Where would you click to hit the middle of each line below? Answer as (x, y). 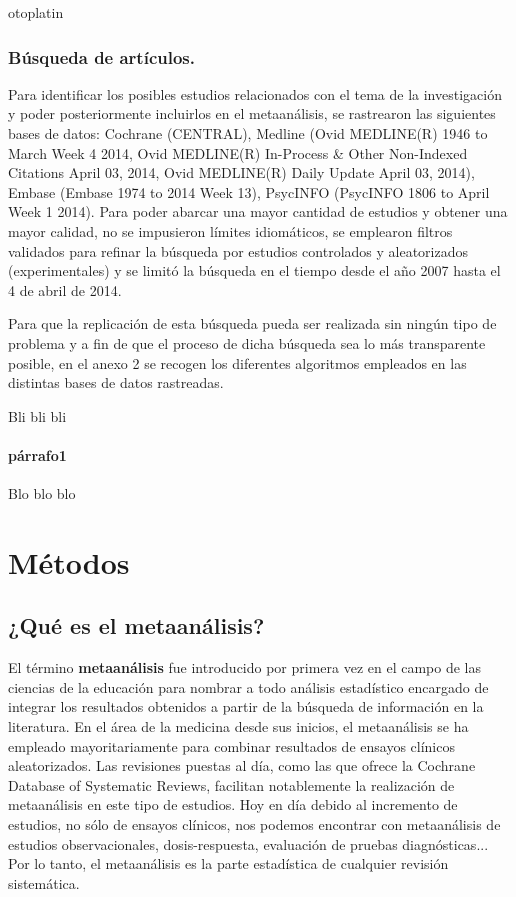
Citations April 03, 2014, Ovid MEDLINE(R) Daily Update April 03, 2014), (241, 172)
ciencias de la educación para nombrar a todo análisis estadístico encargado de (248, 686)
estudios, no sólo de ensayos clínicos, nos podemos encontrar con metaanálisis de (254, 824)
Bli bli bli (37, 415)
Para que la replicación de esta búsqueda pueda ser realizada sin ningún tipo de (252, 323)
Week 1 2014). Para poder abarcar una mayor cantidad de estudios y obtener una (258, 211)
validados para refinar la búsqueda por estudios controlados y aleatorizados (238, 250)
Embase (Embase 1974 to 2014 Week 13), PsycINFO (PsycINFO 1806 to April (249, 191)
